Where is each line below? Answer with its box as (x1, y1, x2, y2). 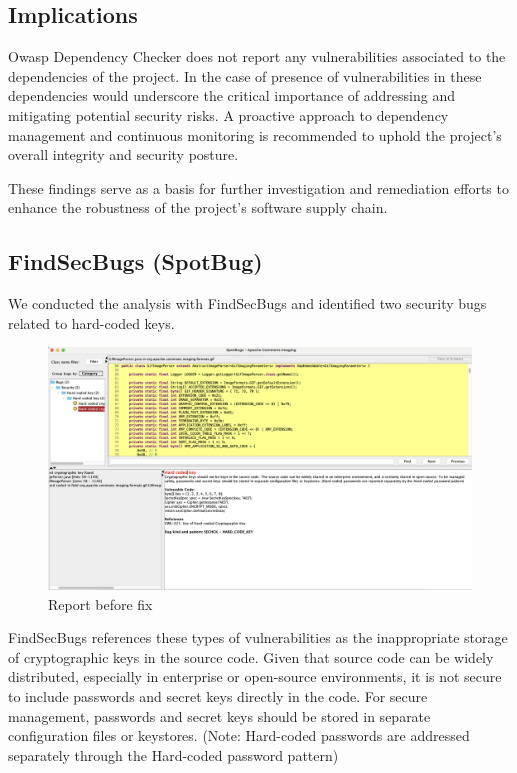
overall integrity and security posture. (8, 144, 239, 165)
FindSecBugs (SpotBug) (8, 246, 263, 277)
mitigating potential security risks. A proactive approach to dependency (8, 104, 449, 125)
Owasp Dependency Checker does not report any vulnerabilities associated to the (8, 46, 506, 67)
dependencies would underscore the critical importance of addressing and (8, 85, 455, 106)
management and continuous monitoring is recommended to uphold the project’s (8, 124, 502, 145)
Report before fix (48, 593, 153, 614)
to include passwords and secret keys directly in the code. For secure (8, 685, 428, 706)
